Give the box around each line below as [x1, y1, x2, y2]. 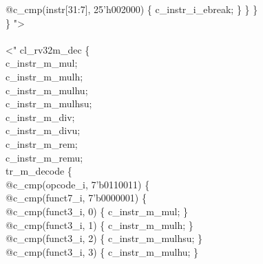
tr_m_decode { [6, 164, 72, 178]
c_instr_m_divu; [6, 123, 81, 137]
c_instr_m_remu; [6, 150, 83, 164]
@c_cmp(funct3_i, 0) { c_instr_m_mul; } [6, 203, 188, 218]
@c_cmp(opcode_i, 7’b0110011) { [6, 177, 150, 191]
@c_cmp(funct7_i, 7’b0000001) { [6, 190, 147, 205]
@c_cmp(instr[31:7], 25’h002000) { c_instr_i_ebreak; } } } [6, 2, 258, 16]
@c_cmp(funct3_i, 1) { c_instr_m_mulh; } [6, 217, 193, 232]
